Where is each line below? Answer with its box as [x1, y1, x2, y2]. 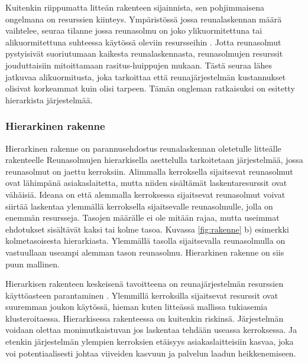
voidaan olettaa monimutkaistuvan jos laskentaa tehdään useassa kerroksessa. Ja [5, 323, 297, 336]
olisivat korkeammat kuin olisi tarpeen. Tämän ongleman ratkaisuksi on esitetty [5, 82, 295, 94]
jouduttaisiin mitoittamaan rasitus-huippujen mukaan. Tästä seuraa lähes [5, 58, 273, 71]
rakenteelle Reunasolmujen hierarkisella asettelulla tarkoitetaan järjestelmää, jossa [5, 153, 303, 166]
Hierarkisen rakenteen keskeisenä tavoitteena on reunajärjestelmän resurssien [5, 277, 284, 290]
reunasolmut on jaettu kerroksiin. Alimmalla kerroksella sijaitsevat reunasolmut [5, 165, 293, 177]
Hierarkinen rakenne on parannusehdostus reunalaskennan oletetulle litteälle [5, 142, 281, 154]
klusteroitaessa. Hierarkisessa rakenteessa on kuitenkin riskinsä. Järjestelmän [5, 312, 284, 324]
